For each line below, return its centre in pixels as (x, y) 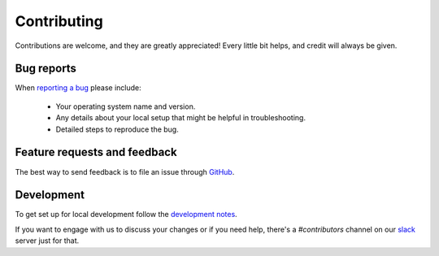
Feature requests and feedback (96, 152)
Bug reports (46, 69)
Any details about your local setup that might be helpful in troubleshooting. (181, 118)
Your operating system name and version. (126, 106)
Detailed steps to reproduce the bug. (117, 129)
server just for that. (47, 241)
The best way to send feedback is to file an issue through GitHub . (125, 171)
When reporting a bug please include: (78, 88)
